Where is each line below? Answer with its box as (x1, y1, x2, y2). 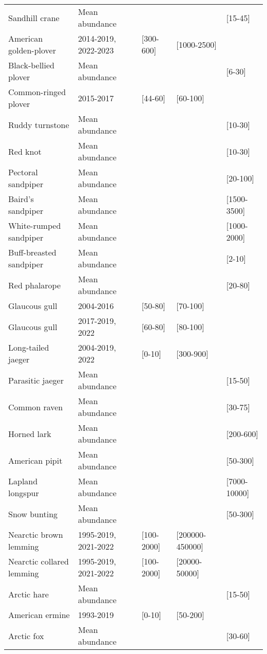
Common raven (8, 401, 63, 413)
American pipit (8, 454, 63, 466)
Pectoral (8, 166, 38, 178)
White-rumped (8, 220, 61, 231)
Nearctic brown (8, 529, 63, 540)
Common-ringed (8, 86, 66, 98)
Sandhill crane (8, 11, 60, 24)
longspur (8, 487, 39, 499)
